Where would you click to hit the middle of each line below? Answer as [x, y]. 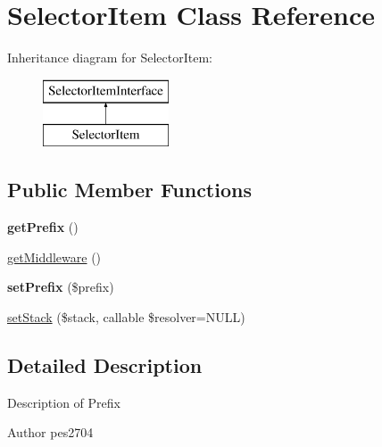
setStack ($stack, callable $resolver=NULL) [126, 316]
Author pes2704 [50, 432]
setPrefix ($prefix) [61, 287]
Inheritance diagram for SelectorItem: [110, 58]
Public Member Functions [129, 190]
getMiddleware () [54, 257]
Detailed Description [105, 364]
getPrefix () [43, 227]
